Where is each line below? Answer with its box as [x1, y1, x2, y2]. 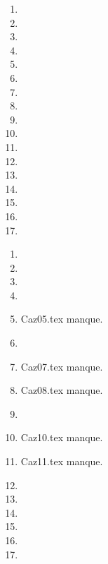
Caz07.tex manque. [20, 359, 103, 373]
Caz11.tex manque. [20, 454, 103, 469]
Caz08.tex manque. [20, 383, 103, 397]
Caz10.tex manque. [20, 430, 103, 445]
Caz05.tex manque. [20, 311, 103, 326]
